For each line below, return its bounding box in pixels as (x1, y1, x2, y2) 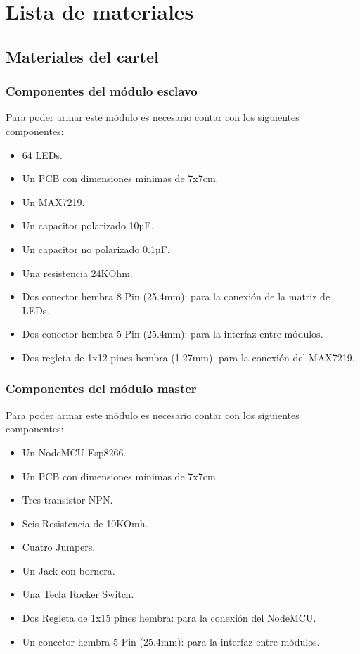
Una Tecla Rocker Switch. (22, 586, 134, 601)
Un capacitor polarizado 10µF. (22, 218, 154, 233)
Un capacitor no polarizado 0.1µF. (22, 241, 170, 256)
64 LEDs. (22, 147, 63, 162)
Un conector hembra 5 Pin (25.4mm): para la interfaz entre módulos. (22, 634, 320, 648)
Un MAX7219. (22, 194, 85, 209)
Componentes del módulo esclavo (6, 82, 198, 100)
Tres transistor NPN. (22, 492, 113, 507)
